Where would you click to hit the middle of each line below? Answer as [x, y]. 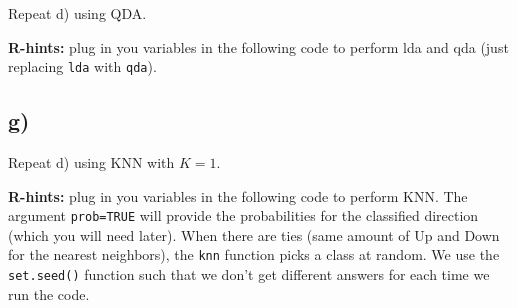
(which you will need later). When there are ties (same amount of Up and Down [254, 234]
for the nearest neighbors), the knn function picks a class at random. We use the [254, 254]
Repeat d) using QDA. [77, 13]
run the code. [49, 293]
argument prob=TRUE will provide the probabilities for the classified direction [243, 215]
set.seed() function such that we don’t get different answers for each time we [249, 274]
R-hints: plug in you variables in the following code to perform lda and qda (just [258, 46]
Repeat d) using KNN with [91, 162]
